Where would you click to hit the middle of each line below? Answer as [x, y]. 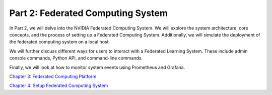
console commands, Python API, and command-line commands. [76, 58]
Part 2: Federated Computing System [89, 13]
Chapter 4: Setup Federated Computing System [59, 85]
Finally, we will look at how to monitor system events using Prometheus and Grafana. [97, 67]
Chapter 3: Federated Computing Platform [53, 76]
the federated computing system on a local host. [60, 42]
